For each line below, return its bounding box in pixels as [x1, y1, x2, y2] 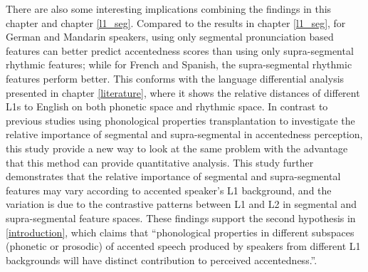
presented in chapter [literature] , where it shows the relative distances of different [6, 85, 360, 100]
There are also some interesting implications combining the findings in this [6, 1, 332, 16]
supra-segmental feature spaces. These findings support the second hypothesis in [6, 210, 356, 225]
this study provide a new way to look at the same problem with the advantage [6, 140, 348, 155]
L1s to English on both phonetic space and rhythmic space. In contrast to [6, 99, 328, 114]
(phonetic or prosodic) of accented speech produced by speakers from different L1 [6, 239, 361, 253]
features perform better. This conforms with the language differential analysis [6, 70, 345, 85]
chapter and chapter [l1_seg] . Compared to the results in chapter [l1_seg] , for [6, 15, 346, 30]
